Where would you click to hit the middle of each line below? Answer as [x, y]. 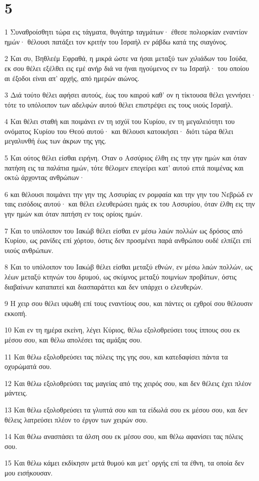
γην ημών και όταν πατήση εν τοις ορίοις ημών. [74, 214]
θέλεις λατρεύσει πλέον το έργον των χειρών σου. [76, 419]
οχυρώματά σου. [28, 366]
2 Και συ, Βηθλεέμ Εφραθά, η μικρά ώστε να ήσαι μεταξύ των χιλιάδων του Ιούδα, [126, 58]
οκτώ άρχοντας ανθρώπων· [45, 177]
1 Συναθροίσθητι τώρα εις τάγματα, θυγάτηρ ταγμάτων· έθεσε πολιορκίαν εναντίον [126, 32]
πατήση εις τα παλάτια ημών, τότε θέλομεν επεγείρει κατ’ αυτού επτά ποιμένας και [124, 167]
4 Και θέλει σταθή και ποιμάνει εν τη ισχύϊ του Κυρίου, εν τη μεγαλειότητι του [120, 121]
